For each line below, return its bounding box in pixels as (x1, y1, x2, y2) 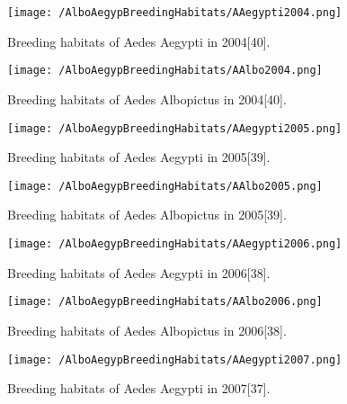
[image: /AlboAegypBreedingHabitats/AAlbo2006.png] (7, 295, 323, 309)
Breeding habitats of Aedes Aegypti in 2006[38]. (7, 263, 271, 282)
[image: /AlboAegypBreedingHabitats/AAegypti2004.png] (7, 6, 343, 19)
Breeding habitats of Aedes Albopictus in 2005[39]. (7, 205, 287, 224)
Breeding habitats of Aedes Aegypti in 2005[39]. (7, 148, 271, 166)
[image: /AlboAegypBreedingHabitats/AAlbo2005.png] (7, 179, 323, 193)
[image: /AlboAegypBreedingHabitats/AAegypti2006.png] (7, 238, 343, 250)
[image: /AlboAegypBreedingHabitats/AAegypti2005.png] (7, 121, 343, 135)
